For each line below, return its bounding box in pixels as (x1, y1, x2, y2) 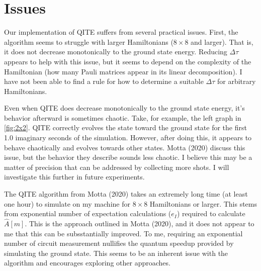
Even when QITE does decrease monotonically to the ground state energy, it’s (4, 103, 245, 113)
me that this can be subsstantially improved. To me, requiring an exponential (4, 228, 243, 238)
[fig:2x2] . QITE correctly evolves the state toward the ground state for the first (4, 122, 247, 133)
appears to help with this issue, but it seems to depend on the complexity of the (4, 56, 251, 66)
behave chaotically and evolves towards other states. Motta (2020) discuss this (4, 142, 245, 152)
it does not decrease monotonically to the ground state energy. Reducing (4, 46, 227, 57)
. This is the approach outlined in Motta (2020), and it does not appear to (25, 218, 254, 229)
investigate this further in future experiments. (4, 171, 145, 182)
